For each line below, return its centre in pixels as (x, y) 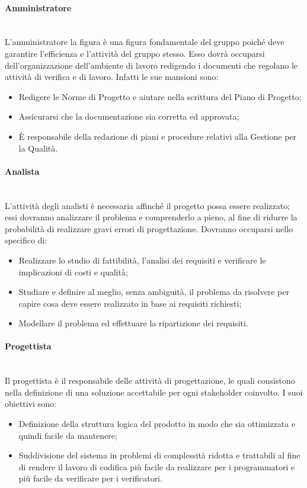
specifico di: (26, 240)
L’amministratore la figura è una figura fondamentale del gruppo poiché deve (145, 42)
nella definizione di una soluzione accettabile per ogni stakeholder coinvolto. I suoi (154, 392)
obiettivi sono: (31, 404)
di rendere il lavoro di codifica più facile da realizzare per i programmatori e (157, 466)
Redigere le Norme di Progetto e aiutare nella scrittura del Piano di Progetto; (160, 96)
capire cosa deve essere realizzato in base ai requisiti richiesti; (130, 303)
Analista (22, 171)
